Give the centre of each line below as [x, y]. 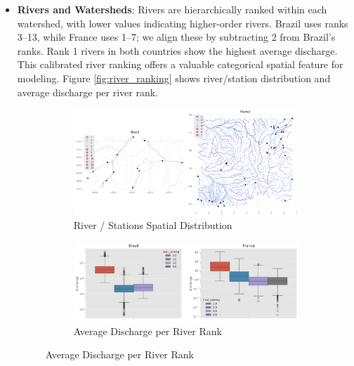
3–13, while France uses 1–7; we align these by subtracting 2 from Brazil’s [176, 37]
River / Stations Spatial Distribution [153, 225]
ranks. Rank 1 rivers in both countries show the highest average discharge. [177, 50]
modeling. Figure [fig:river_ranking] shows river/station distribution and [174, 78]
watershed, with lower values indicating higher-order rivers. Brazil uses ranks [183, 23]
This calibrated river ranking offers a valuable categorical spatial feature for [180, 64]
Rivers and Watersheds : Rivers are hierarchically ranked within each [172, 9]
